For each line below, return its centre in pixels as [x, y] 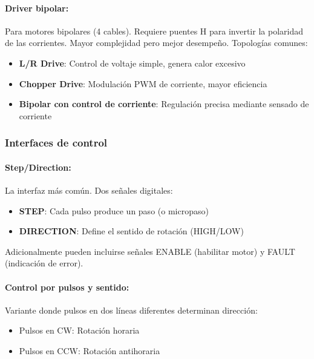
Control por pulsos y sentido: [67, 287]
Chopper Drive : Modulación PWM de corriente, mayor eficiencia [143, 83]
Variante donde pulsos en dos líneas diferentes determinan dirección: [131, 310]
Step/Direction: [38, 167]
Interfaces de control [56, 143]
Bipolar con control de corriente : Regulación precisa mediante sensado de [164, 104]
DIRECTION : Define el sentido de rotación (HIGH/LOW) [131, 231]
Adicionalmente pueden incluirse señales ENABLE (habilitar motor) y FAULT [150, 251]
